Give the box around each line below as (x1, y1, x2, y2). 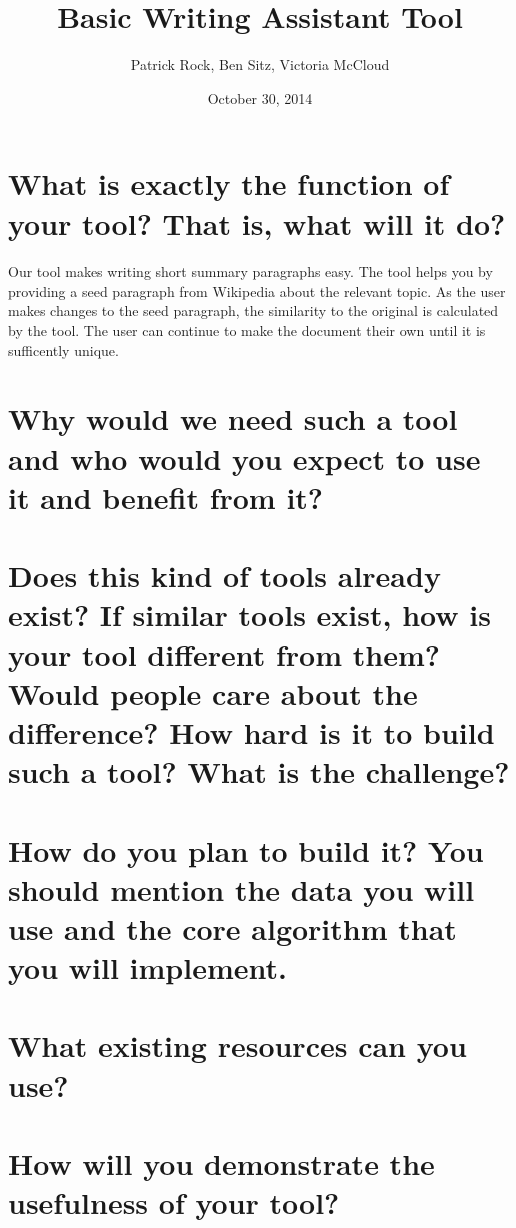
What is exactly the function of (8, 163, 450, 204)
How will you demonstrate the (8, 1143, 435, 1183)
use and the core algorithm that (8, 907, 457, 948)
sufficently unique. (8, 339, 119, 360)
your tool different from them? (8, 633, 440, 674)
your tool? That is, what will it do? (8, 202, 506, 243)
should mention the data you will (8, 868, 475, 909)
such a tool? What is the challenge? (8, 751, 510, 792)
